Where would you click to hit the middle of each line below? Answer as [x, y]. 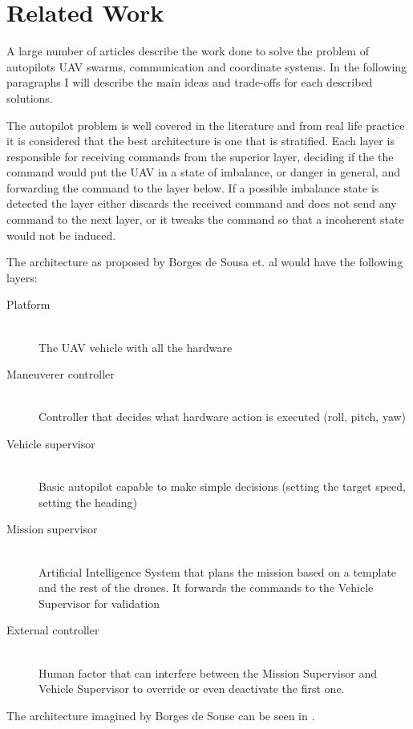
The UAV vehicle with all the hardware [136, 347]
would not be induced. [61, 235]
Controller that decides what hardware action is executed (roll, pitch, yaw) [223, 417]
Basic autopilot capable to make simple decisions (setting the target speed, [222, 486]
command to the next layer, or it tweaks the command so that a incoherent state [205, 219]
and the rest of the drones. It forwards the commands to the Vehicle [206, 587]
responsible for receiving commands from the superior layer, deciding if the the [200, 156]
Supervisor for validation [99, 603]
